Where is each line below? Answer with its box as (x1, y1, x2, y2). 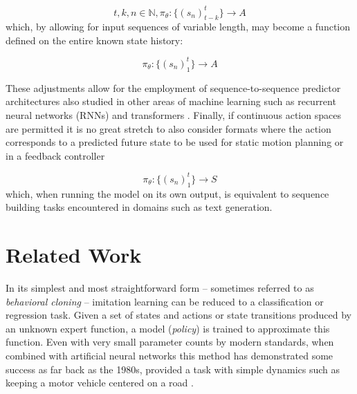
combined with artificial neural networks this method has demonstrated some (6, 348, 333, 362)
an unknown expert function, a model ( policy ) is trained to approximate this (6, 321, 330, 335)
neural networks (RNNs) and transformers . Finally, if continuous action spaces (6, 107, 341, 122)
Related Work (6, 241, 142, 269)
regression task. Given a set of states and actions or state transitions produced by (6, 308, 351, 322)
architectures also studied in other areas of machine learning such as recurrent (6, 94, 336, 109)
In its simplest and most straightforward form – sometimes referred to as (6, 280, 314, 294)
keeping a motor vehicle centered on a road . (6, 375, 194, 390)
